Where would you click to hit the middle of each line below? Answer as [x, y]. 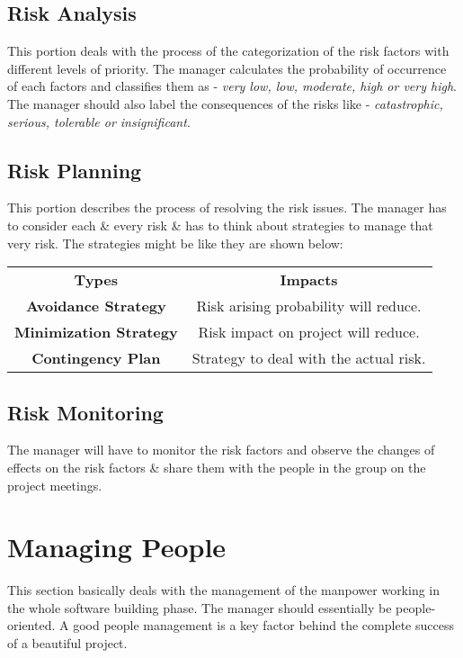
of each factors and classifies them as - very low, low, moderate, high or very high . [232, 86]
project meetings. [55, 485]
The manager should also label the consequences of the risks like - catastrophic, [225, 103]
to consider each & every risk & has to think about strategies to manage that [220, 225]
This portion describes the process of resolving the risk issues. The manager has [227, 207]
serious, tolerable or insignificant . [99, 121]
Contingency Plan [96, 358]
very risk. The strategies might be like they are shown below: [175, 243]
